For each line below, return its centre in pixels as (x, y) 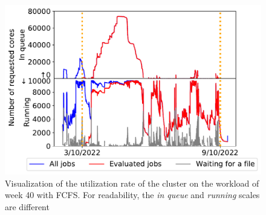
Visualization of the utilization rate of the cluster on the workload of (132, 183)
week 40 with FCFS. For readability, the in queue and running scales (132, 195)
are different (27, 206)
